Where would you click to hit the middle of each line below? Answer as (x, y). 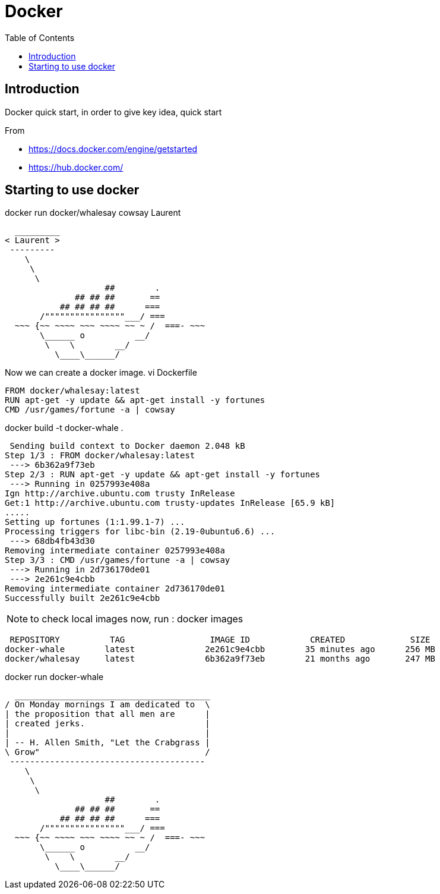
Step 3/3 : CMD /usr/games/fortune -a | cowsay (118, 560)
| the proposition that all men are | (107, 714)
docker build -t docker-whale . (64, 428)
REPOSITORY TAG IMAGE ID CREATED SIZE (220, 640)
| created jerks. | (107, 724)
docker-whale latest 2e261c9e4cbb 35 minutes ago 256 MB (220, 649)
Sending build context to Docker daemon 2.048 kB (127, 446)
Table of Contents (40, 37)
